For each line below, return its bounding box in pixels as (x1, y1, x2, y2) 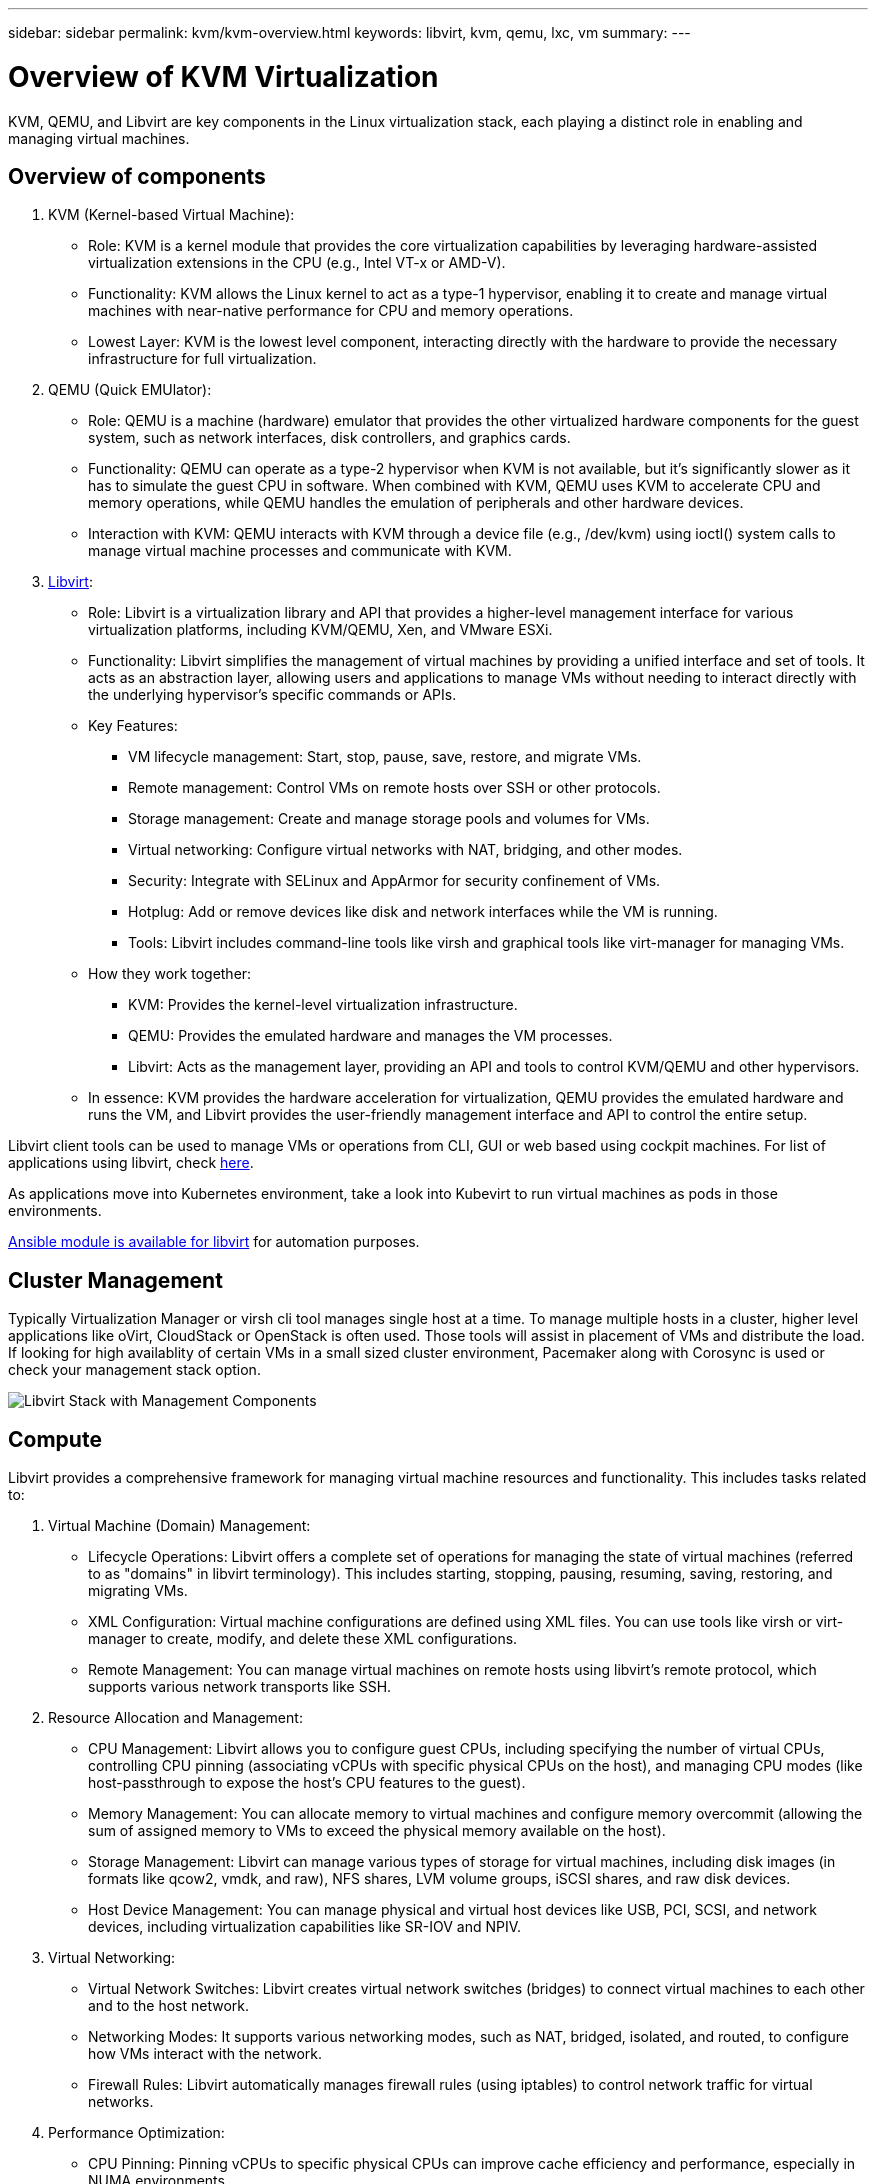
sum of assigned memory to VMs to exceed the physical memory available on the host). (88, 1822, 666, 1840)
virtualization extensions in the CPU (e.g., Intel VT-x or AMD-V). (88, 254, 506, 272)
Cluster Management (8, 1267, 223, 1293)
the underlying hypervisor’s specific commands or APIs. (88, 686, 457, 704)
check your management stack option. (8, 1361, 261, 1379)
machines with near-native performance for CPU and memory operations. (88, 302, 574, 320)
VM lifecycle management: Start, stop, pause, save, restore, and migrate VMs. (128, 748, 642, 766)
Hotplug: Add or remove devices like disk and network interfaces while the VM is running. (128, 903, 718, 921)
